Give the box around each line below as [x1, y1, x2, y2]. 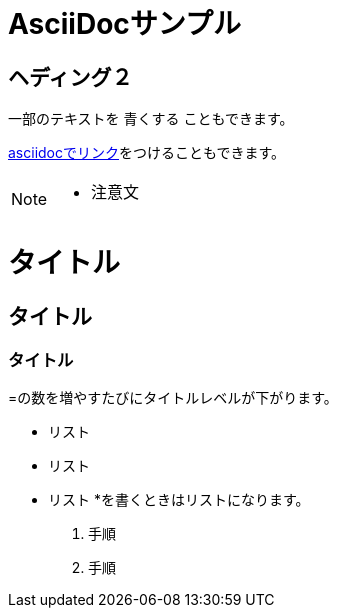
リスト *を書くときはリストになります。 [48, 491, 310, 509]
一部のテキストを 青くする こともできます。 [8, 110, 294, 128]
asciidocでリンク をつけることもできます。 [8, 144, 286, 162]
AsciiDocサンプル [8, 7, 241, 41]
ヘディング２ [8, 64, 133, 90]
